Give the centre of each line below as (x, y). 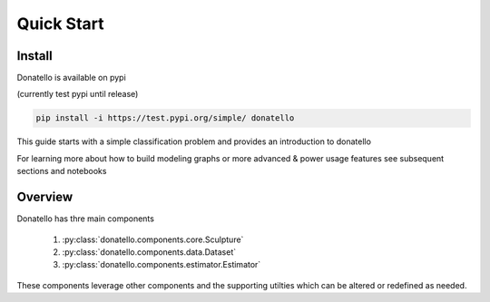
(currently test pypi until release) (78, 94)
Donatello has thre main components (85, 219)
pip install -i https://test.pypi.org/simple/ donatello (165, 118)
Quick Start (60, 24)
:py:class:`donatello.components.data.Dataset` (149, 252)
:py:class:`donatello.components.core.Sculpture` (153, 239)
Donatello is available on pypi (71, 78)
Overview (45, 197)
